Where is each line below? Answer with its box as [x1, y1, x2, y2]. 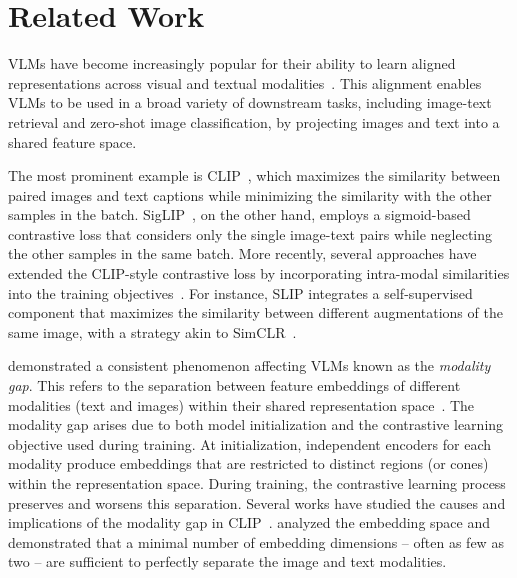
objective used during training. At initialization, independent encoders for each [8, 433, 491, 454]
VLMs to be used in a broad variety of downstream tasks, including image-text [8, 92, 492, 113]
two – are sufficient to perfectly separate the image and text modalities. [8, 551, 447, 572]
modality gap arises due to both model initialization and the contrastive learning [8, 414, 504, 435]
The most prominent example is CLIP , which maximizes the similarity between [8, 165, 501, 186]
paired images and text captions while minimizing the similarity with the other [8, 184, 492, 205]
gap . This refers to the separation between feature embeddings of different [8, 375, 461, 396]
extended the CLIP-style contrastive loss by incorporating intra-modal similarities [8, 263, 510, 284]
